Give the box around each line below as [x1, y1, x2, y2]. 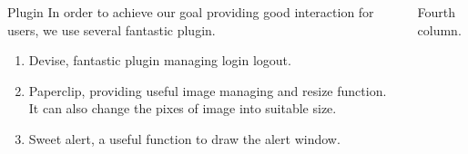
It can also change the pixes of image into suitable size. [28, 99, 337, 118]
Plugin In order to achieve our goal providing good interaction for [7, 3, 374, 21]
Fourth [417, 3, 456, 21]
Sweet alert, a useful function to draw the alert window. [28, 129, 341, 148]
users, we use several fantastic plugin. [7, 20, 216, 39]
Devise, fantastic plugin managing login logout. [28, 51, 291, 70]
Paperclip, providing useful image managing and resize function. [28, 81, 387, 100]
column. [417, 20, 462, 39]
